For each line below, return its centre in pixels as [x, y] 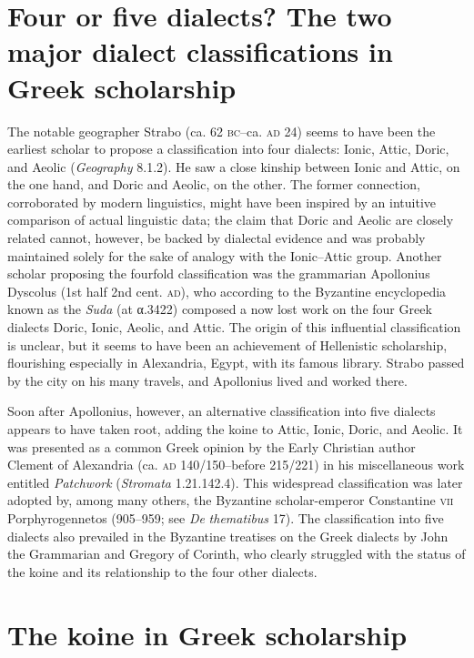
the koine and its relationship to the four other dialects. [162, 571]
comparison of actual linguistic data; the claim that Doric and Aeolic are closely [231, 220]
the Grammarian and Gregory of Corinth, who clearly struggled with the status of [237, 554]
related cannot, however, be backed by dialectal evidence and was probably [217, 238]
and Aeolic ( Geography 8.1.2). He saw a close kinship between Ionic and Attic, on [234, 166]
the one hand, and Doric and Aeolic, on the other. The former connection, [214, 184]
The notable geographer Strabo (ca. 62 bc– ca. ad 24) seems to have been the [222, 131]
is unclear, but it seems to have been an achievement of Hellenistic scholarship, [227, 344]
